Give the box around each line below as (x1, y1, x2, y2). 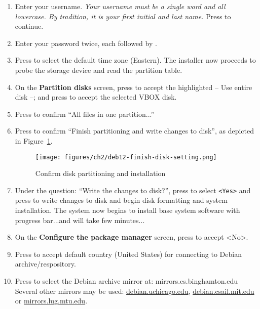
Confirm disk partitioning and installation (35, 168, 166, 179)
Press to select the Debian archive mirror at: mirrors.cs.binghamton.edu (15, 276, 238, 286)
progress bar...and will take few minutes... (15, 214, 145, 225)
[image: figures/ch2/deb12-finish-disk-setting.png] (35, 153, 217, 161)
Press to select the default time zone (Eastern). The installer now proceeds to (15, 55, 256, 65)
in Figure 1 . (15, 135, 53, 146)
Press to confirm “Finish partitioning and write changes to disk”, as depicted (15, 125, 254, 136)
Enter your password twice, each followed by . (15, 37, 157, 48)
